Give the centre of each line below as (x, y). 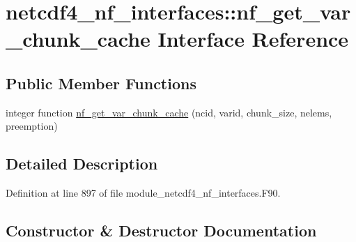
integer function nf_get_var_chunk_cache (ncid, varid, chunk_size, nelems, (169, 112)
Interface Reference (253, 39)
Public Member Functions (101, 83)
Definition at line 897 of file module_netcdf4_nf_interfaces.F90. (143, 193)
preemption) (32, 126)
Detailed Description (82, 164)
